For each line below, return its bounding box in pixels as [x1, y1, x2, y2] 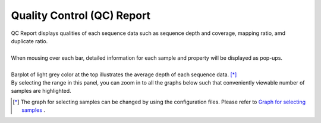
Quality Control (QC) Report [11, 9, 151, 22]
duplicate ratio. [11, 37, 48, 44]
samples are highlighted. [11, 88, 71, 95]
